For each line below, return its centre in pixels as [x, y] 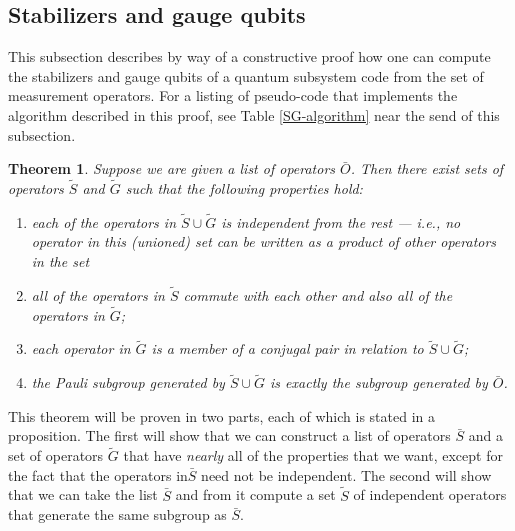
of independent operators [430, 494]
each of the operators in [103, 221]
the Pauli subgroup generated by [128, 382]
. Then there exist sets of [427, 168]
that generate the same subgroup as [117, 514]
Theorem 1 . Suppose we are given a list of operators [172, 168]
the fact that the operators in [98, 474]
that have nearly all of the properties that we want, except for [313, 455]
